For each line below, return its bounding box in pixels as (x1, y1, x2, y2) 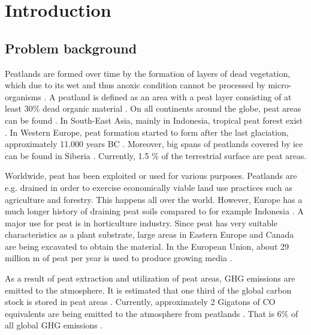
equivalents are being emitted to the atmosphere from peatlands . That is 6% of (5, 307, 298, 319)
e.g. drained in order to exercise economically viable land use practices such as (5, 181, 292, 193)
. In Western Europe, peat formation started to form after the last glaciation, (5, 125, 289, 138)
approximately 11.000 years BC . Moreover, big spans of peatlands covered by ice (5, 137, 303, 150)
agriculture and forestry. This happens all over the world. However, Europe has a (5, 193, 303, 205)
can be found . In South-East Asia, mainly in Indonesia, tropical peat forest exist (5, 113, 303, 126)
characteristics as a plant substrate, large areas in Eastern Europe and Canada (5, 228, 294, 241)
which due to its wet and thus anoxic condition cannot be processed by (5, 79, 265, 91)
